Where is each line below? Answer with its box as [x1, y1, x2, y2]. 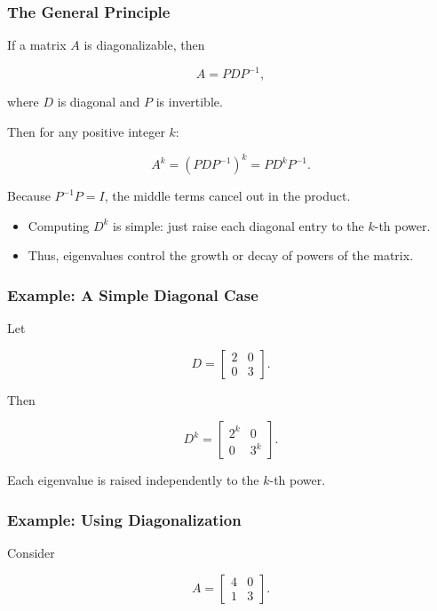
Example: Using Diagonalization [7, 508, 242, 530]
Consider [7, 544, 55, 561]
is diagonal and [57, 92, 140, 111]
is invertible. [155, 92, 223, 111]
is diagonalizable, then [83, 36, 205, 54]
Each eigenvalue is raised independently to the [7, 471, 259, 489]
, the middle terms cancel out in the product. [104, 186, 351, 204]
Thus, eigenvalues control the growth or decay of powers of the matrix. [28, 246, 414, 265]
